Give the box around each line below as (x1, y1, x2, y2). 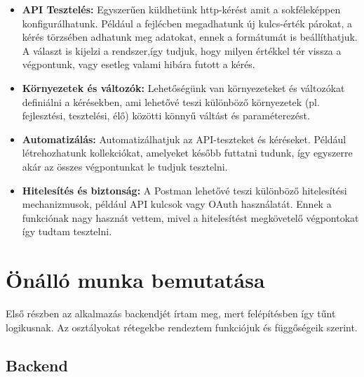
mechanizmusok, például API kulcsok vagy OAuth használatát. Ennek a (22, 197, 332, 211)
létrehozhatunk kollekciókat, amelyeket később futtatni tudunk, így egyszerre (22, 145, 353, 160)
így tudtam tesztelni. (22, 224, 112, 239)
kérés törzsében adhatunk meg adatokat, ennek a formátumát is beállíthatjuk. (22, 29, 358, 44)
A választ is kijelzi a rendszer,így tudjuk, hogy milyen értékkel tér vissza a (22, 43, 342, 58)
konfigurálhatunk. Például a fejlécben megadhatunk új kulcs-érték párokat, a (22, 15, 353, 30)
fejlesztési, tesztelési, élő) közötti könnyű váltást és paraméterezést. (22, 108, 310, 123)
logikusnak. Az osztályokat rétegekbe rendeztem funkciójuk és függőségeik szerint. (6, 319, 358, 334)
